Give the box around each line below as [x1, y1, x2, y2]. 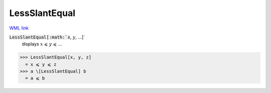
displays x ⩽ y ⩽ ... [22, 41, 62, 47]
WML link [9, 25, 29, 31]
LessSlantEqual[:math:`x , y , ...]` [9, 34, 85, 40]
